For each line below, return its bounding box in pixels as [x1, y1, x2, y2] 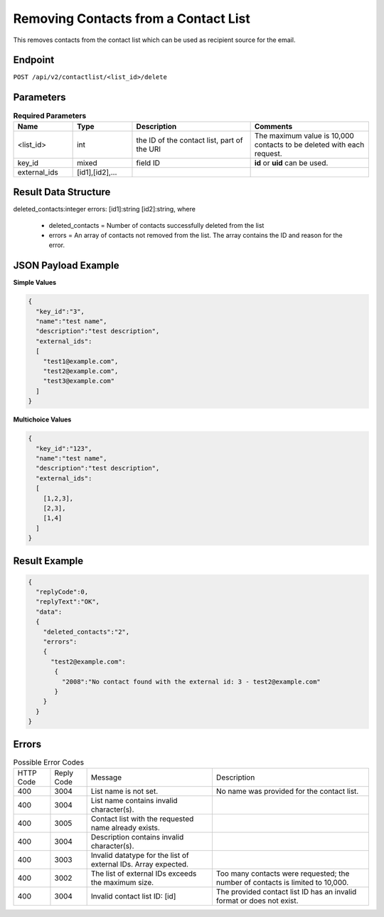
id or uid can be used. [254, 157, 329, 167]
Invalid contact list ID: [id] [90, 891, 176, 901]
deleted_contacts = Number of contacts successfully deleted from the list [48, 221, 265, 229]
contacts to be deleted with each [254, 140, 365, 150]
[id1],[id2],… [77, 167, 117, 177]
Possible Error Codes [13, 757, 85, 767]
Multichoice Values [13, 415, 72, 424]
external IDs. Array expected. [90, 859, 188, 869]
